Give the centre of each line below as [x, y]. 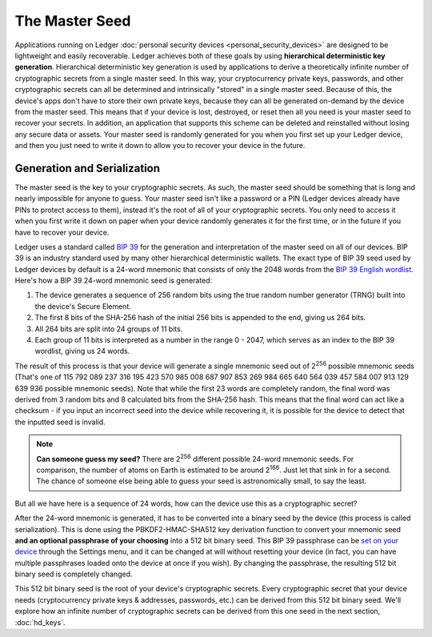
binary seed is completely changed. [74, 574]
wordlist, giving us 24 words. [82, 351]
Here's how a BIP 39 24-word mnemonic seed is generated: [114, 281]
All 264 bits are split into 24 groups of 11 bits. [109, 329]
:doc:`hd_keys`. [40, 622]
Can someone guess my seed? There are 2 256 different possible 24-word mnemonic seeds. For [195, 458]
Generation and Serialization [87, 168]
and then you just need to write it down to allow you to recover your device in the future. [160, 146]
